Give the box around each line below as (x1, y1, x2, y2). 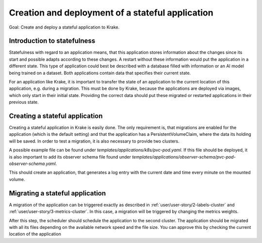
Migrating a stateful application (9, 189, 106, 197)
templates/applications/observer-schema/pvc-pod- (131, 154, 236, 160)
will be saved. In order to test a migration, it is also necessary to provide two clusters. (9, 138, 180, 144)
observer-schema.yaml (9, 161, 56, 167)
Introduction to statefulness (9, 37, 96, 45)
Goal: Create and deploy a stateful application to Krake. (9, 24, 120, 30)
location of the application (9, 231, 62, 237)
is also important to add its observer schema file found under (9, 154, 131, 160)
